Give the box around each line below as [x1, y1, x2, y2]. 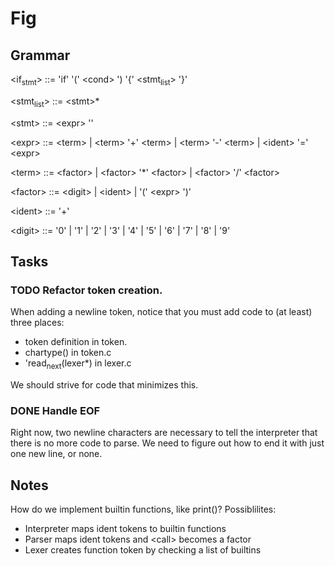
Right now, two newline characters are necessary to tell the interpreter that [10, 427, 318, 439]
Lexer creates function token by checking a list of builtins [24, 544, 262, 556]
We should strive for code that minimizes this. [10, 379, 199, 391]
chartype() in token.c [24, 347, 112, 359]
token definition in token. [24, 336, 128, 348]
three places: [10, 317, 65, 329]
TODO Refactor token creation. [10, 283, 163, 297]
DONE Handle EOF [10, 404, 101, 417]
